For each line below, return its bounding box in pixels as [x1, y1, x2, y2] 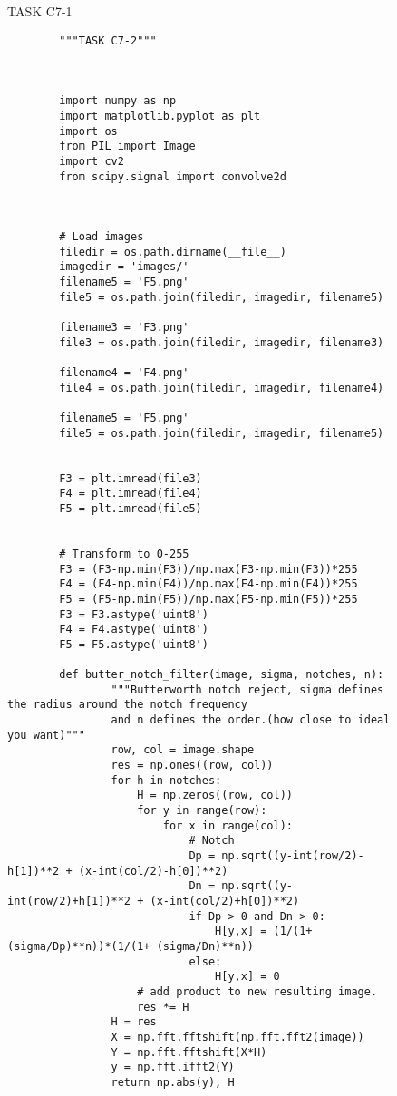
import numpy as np [59, 94, 177, 108]
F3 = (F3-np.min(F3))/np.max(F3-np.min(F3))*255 [59, 562, 358, 576]
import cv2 [59, 154, 124, 168]
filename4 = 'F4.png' [59, 366, 189, 380]
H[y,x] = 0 [215, 970, 280, 984]
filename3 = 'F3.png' [59, 321, 189, 335]
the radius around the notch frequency [7, 698, 247, 712]
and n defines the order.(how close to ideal [111, 713, 391, 727]
